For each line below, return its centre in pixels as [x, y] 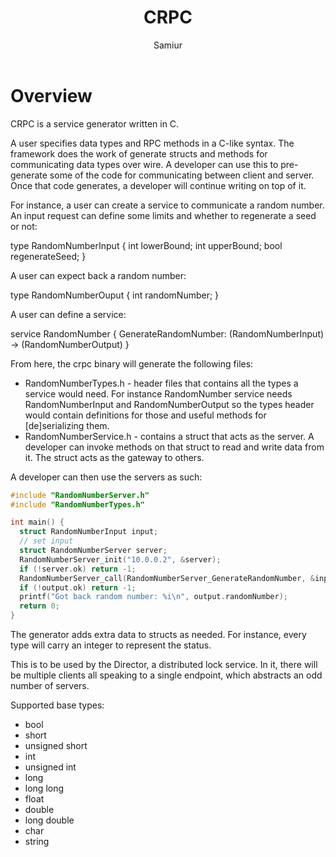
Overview [51, 95]
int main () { [37, 522]
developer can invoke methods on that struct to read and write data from [174, 447]
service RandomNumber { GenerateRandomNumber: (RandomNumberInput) [167, 333]
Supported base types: [57, 705]
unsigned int [50, 767]
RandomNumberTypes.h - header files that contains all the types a [161, 383]
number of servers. [50, 686]
